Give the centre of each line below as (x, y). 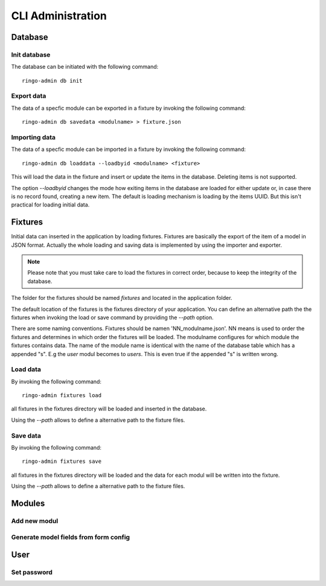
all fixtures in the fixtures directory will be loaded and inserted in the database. (109, 409)
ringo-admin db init (52, 81)
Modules (28, 503)
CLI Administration (59, 16)
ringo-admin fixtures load (62, 396)
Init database (31, 54)
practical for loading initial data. (50, 205)
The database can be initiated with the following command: (85, 67)
